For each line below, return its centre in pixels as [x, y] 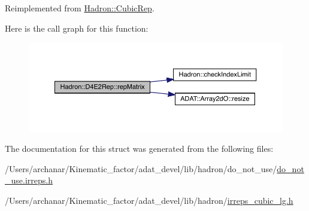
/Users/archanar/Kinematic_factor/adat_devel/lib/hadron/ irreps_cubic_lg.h [149, 200]
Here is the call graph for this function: [77, 28]
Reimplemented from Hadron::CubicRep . [80, 8]
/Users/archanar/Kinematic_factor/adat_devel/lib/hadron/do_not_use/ [141, 168]
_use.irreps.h [29, 180]
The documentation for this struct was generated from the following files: [139, 148]
